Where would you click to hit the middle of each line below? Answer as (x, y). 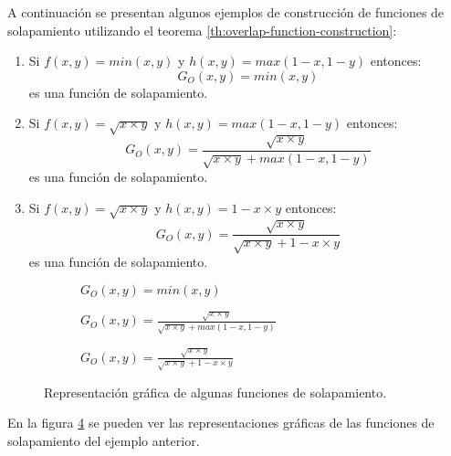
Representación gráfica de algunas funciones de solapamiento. (215, 392)
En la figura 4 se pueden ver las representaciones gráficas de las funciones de (221, 423)
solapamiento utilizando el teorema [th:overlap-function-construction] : (202, 30)
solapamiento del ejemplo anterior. (104, 440)
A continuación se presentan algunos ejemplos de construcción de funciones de (226, 12)
